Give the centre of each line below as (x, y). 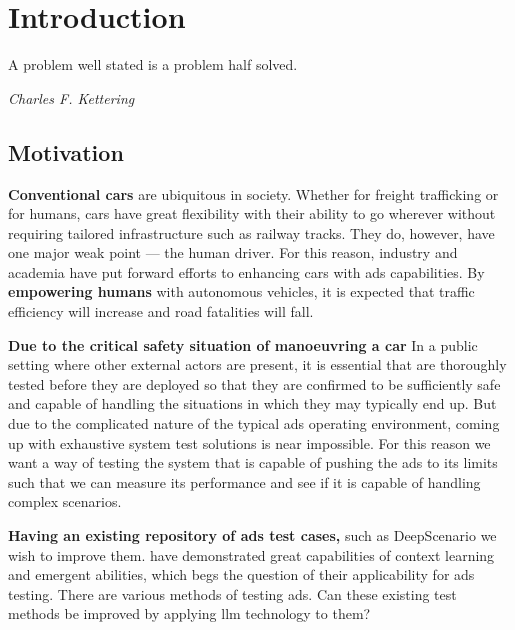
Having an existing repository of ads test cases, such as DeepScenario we (252, 535)
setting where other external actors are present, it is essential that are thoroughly (257, 364)
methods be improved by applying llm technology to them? (189, 613)
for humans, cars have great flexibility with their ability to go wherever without (252, 213)
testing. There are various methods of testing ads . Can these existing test (232, 593)
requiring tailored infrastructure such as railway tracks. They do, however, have (251, 232)
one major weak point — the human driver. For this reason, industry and (233, 252)
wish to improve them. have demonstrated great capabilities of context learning (251, 554)
